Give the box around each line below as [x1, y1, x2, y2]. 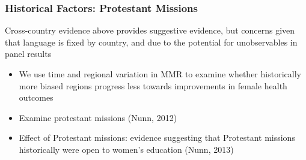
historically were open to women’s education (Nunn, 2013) [19, 143, 234, 155]
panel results [5, 47, 52, 60]
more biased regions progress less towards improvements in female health [19, 79, 287, 92]
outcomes [19, 91, 54, 104]
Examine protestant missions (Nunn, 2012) [19, 111, 177, 123]
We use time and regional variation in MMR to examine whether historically [19, 68, 301, 80]
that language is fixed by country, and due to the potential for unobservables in [5, 35, 298, 48]
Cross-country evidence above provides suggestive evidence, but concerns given [5, 24, 295, 37]
